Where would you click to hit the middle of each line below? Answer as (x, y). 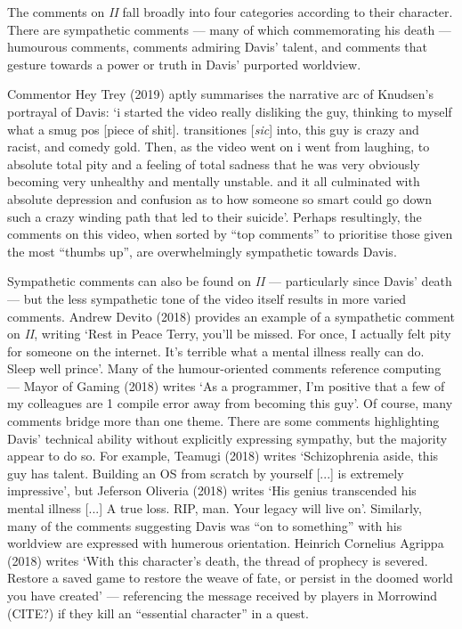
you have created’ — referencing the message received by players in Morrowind (223, 595)
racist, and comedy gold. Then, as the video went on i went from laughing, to (219, 147)
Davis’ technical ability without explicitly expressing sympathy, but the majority (227, 438)
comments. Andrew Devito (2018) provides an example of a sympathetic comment (231, 316)
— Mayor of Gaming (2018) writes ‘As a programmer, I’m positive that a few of (226, 385)
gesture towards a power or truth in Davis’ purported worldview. (184, 64)
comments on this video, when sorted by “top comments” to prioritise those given (230, 234)
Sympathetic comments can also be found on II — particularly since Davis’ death (230, 281)
